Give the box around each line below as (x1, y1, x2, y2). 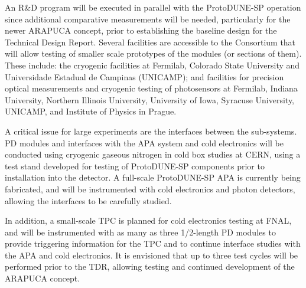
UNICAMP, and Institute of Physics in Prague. (5, 105, 177, 117)
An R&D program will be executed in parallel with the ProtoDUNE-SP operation (5, 1, 301, 13)
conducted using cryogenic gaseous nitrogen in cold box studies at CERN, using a (5, 148, 301, 161)
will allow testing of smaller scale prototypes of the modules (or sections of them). (5, 47, 302, 60)
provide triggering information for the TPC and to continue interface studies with (5, 237, 301, 250)
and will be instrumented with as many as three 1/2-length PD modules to (5, 225, 276, 238)
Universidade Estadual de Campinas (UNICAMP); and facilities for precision (5, 70, 284, 83)
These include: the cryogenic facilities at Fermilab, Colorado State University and (5, 58, 300, 71)
